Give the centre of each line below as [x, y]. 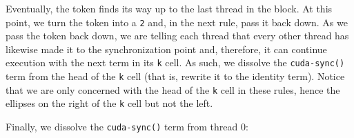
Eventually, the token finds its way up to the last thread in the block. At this [169, 8]
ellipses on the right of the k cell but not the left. [109, 103]
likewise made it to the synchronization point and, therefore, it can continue [166, 49]
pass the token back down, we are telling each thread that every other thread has [177, 36]
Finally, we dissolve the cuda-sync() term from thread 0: [127, 127]
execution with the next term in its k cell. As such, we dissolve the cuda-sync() [175, 62]
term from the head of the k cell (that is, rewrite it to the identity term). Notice [175, 76]
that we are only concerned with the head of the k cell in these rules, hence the [173, 89]
